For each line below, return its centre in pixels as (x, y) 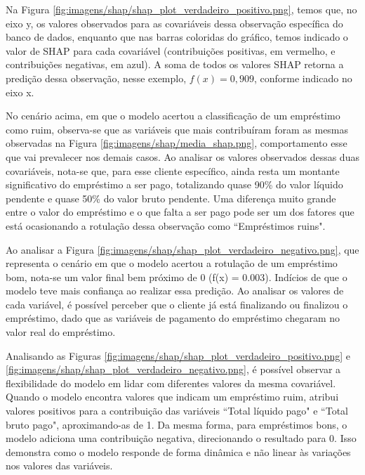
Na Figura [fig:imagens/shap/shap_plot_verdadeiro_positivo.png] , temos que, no (181, 9)
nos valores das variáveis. (59, 466)
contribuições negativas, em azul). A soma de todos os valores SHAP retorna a (175, 64)
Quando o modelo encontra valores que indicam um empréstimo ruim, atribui (172, 397)
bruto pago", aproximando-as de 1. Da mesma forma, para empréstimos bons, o (177, 424)
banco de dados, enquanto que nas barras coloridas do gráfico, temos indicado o (177, 37)
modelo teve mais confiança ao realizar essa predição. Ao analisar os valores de (175, 291)
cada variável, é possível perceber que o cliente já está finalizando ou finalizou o (177, 304)
